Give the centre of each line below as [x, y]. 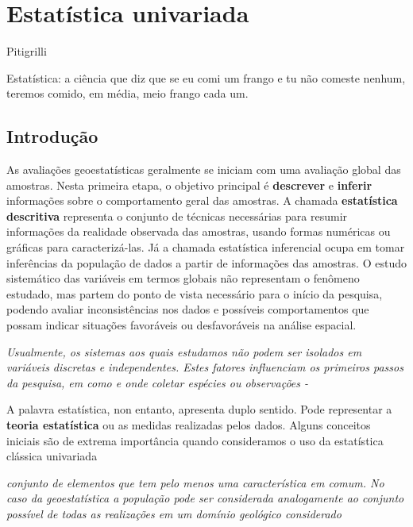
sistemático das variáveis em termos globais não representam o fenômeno [183, 278]
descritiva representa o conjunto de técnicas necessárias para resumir [177, 215]
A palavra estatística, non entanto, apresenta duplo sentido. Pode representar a [199, 409]
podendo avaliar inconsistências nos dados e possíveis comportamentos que [188, 309]
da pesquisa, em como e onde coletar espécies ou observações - [158, 382]
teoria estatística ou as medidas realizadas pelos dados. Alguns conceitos [189, 425]
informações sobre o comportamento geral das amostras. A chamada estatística [202, 200]
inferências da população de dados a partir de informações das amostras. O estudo [206, 262]
